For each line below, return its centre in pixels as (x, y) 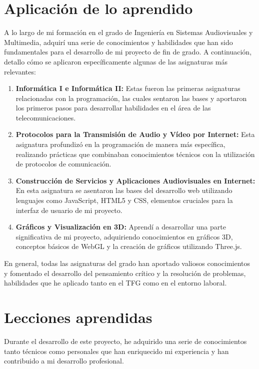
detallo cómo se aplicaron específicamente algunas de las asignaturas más (116, 61)
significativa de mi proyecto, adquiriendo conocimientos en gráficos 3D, (124, 236)
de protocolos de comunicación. (63, 164)
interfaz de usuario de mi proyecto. (69, 210)
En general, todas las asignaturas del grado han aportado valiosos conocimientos (127, 263)
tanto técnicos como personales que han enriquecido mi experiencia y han (116, 351)
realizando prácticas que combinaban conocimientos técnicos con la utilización (135, 154)
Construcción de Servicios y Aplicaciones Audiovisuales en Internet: (135, 180)
